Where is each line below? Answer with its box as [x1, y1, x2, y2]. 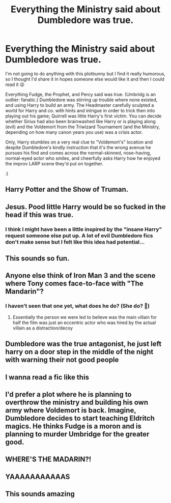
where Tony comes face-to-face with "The [5, 279, 144, 288]
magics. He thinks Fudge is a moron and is [5, 422, 141, 430]
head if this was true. [5, 210, 74, 219]
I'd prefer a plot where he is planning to [5, 390, 132, 399]
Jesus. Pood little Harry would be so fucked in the [5, 202, 166, 211]
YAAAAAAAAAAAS [5, 472, 70, 481]
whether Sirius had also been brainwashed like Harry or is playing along [5, 118, 156, 124]
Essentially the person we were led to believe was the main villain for [12, 314, 157, 320]
